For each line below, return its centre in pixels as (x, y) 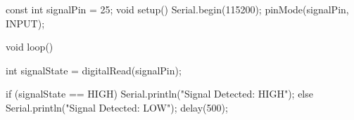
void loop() (30, 47)
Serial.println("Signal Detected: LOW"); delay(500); (117, 107)
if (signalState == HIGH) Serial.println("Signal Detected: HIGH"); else (159, 94)
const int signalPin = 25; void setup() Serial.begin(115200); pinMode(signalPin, (177, 9)
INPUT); (25, 23)
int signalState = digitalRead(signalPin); (94, 70)
